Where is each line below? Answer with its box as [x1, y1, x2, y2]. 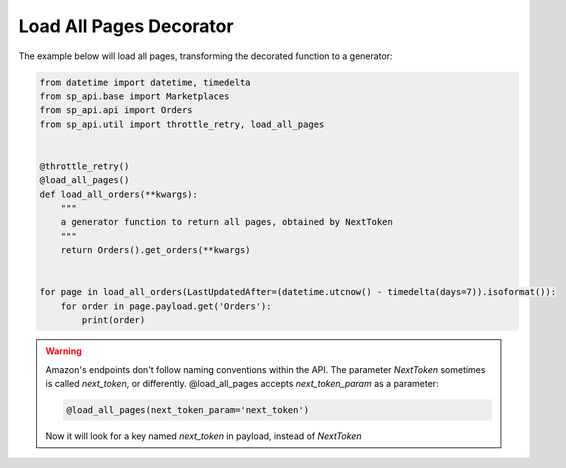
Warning [45, 345, 82, 357]
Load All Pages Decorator [18, 15, 234, 37]
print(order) [81, 315, 146, 326]
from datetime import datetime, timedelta [39, 76, 251, 88]
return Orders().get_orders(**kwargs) [60, 245, 251, 256]
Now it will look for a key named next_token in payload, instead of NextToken [45, 430, 362, 442]
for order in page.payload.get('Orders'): [60, 300, 272, 312]
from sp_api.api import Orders [39, 105, 194, 116]
